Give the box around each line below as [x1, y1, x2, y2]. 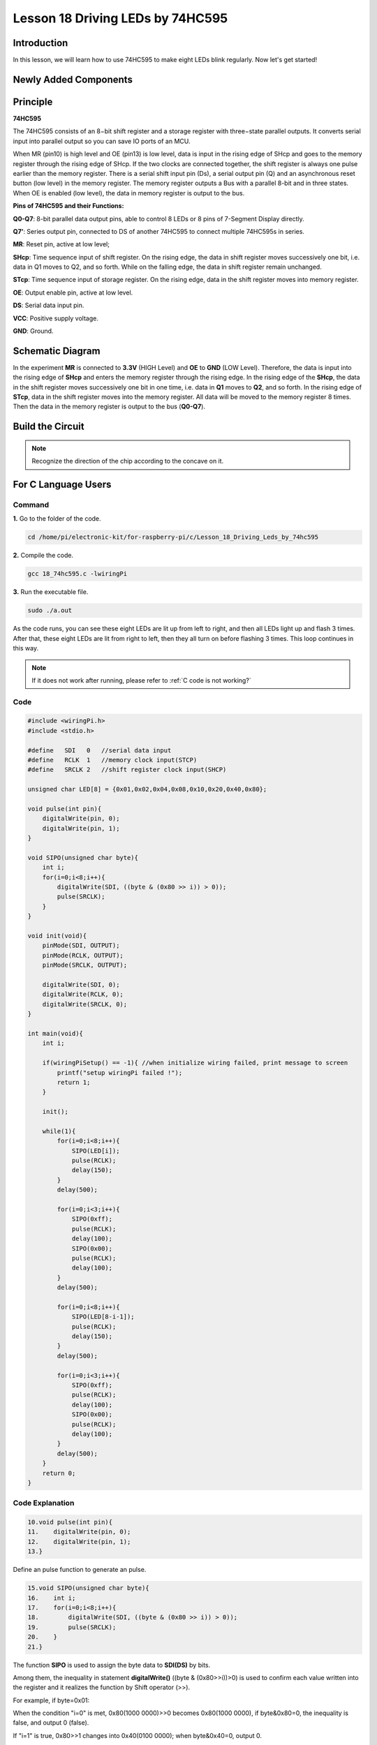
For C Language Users [13, 479, 112, 491]
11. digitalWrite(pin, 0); [27, 1528, 131, 1536]
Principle [13, 96, 53, 107]
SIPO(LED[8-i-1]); [71, 1313, 135, 1321]
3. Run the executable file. [13, 588, 89, 596]
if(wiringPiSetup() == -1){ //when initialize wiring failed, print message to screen [42, 1059, 348, 1067]
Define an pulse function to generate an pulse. [13, 1566, 147, 1574]
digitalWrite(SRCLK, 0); [42, 1000, 128, 1008]
